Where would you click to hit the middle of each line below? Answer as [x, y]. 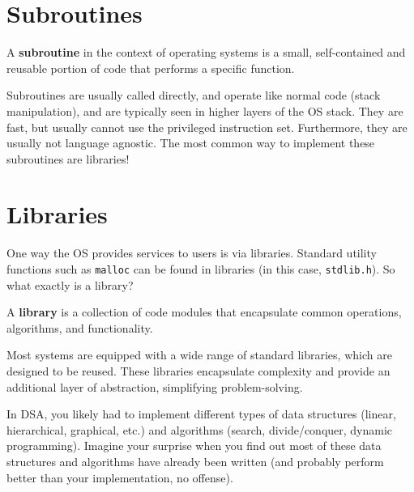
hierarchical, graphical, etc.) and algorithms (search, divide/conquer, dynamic [200, 429]
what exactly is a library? [70, 284]
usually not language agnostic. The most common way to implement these [191, 143]
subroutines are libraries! [68, 158]
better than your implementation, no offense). [120, 477]
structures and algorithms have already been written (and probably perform [195, 461]
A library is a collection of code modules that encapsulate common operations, [204, 312]
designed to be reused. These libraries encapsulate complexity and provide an [198, 371]
